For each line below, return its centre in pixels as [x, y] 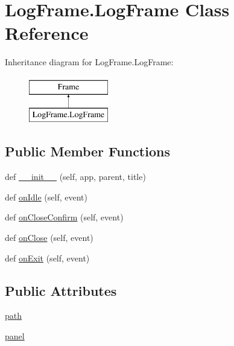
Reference [47, 33]
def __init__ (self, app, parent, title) [75, 177]
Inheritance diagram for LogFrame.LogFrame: [89, 62]
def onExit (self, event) [47, 258]
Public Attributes [61, 290]
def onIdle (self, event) [46, 197]
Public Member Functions [87, 151]
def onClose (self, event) [49, 238]
